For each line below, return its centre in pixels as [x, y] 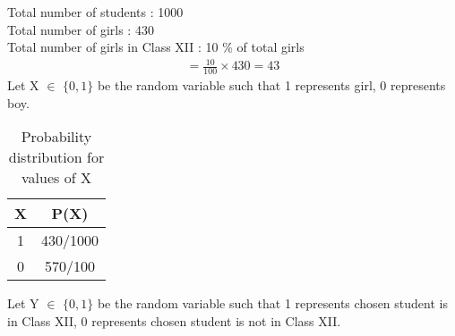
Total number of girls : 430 [81, 29]
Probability [56, 137]
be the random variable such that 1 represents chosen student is [272, 303]
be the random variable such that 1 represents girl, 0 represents [271, 85]
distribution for [56, 157]
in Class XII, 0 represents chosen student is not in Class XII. [174, 320]
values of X [56, 178]
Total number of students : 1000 [95, 12]
